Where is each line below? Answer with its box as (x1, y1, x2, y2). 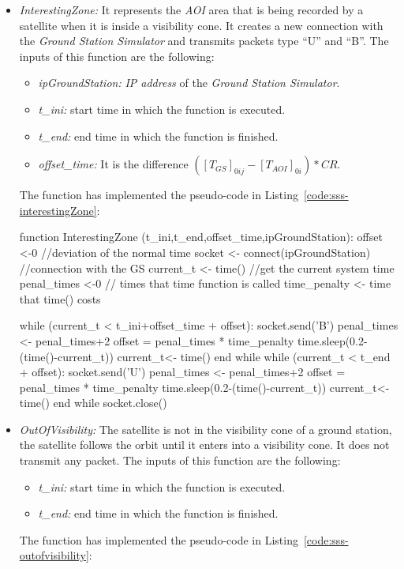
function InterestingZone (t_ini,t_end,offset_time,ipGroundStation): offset (19, 228, 383, 245)
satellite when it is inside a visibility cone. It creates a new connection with (19, 17, 383, 33)
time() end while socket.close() (19, 394, 167, 411)
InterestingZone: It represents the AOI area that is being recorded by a (19, 2, 364, 17)
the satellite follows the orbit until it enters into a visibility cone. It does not (19, 436, 390, 453)
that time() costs (19, 290, 101, 307)
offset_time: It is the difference (38, 156, 189, 172)
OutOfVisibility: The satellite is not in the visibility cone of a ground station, (19, 420, 392, 437)
